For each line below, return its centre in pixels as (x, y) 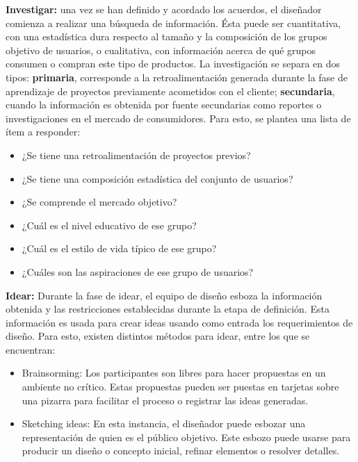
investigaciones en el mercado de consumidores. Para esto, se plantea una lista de (178, 118)
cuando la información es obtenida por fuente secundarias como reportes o (164, 105)
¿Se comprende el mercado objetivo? (99, 202)
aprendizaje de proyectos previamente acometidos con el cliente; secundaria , (170, 91)
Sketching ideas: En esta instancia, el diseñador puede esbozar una (164, 423)
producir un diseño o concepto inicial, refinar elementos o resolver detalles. (181, 451)
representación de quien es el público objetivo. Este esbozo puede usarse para (186, 437)
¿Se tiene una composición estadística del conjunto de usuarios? (157, 178)
